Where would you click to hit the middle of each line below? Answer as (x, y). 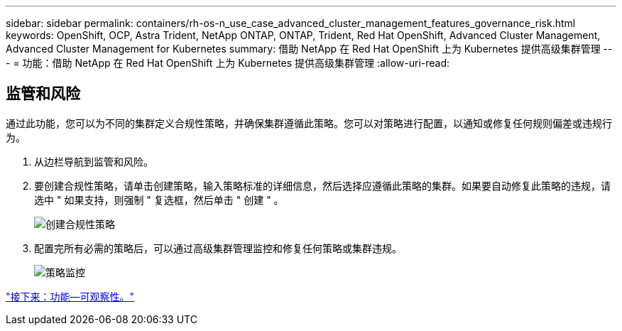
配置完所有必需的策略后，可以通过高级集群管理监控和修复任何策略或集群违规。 (218, 248)
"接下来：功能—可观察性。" (70, 296)
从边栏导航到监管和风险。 (94, 161)
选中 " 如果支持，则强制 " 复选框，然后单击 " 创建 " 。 (159, 200)
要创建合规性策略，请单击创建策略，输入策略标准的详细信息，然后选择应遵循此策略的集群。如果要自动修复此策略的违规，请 (322, 185)
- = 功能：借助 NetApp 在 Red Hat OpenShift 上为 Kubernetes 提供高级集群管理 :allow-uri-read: (228, 63)
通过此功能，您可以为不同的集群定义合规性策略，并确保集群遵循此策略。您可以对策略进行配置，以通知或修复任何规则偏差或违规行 (309, 123)
